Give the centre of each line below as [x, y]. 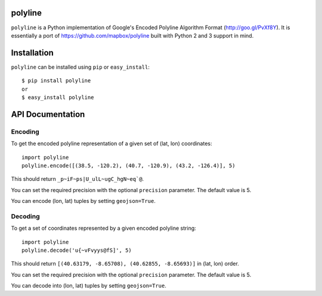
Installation [32, 53]
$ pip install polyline [56, 81]
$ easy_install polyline [58, 97]
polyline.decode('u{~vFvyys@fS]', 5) [77, 250]
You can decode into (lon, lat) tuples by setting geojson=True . [89, 286]
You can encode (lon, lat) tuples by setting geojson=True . [83, 201]
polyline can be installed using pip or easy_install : [80, 67]
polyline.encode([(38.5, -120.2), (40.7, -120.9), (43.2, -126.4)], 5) [129, 165]
